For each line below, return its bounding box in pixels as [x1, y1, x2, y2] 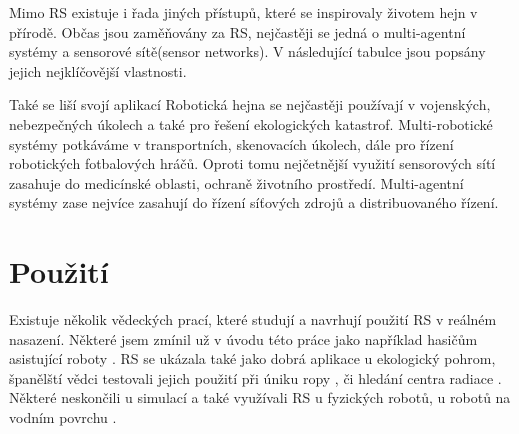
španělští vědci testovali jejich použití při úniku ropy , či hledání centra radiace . [9, 367, 502, 388]
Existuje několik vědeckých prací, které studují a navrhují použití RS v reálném [9, 309, 497, 330]
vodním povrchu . [9, 407, 117, 428]
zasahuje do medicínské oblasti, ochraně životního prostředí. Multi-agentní [9, 172, 464, 193]
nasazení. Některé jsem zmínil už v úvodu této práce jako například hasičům [9, 328, 478, 349]
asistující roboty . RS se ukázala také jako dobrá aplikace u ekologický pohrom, [9, 348, 496, 369]
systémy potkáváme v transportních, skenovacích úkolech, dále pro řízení [9, 133, 454, 154]
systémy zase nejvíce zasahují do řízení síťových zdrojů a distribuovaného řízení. [9, 192, 499, 213]
